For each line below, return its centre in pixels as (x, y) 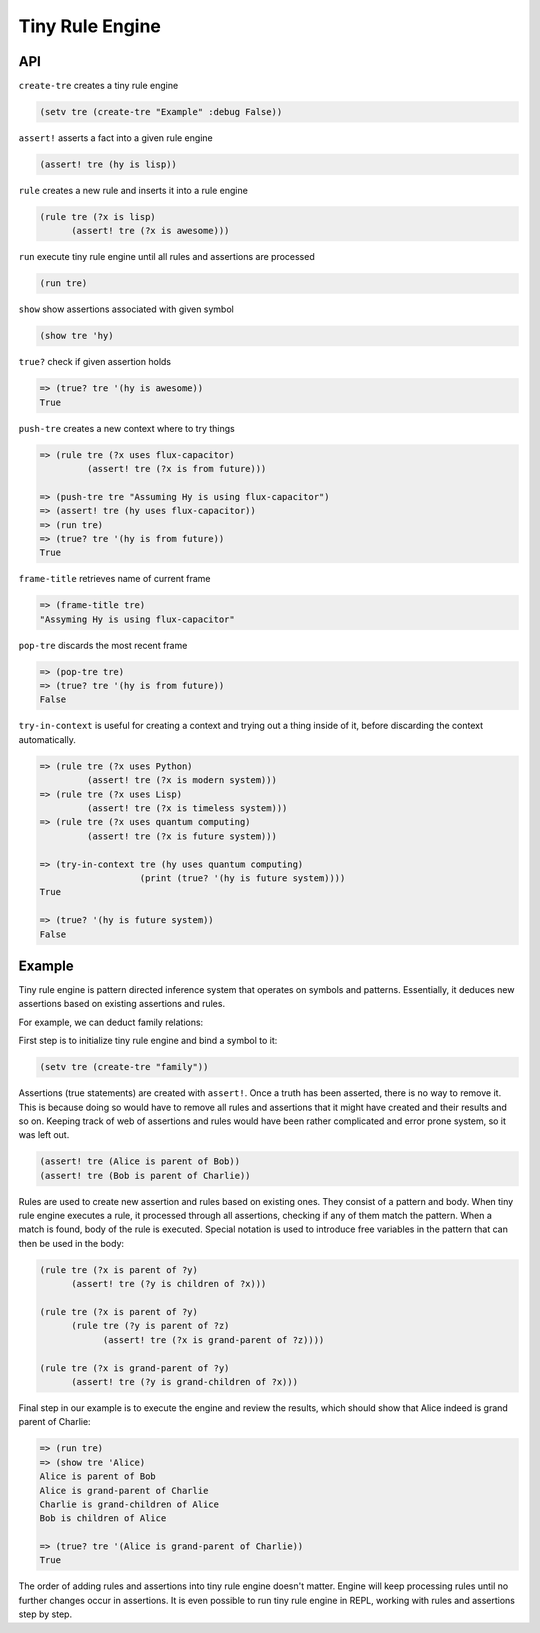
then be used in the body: (71, 1243)
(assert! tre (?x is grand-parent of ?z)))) (213, 1339)
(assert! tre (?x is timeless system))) (187, 808)
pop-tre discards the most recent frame (103, 645)
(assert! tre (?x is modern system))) (181, 780)
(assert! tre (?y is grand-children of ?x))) (185, 1381)
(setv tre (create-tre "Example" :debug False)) (161, 112)
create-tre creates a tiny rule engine (98, 86)
